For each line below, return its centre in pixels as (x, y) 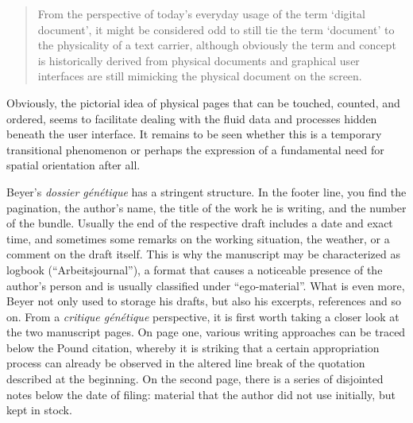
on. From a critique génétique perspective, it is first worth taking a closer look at (203, 316)
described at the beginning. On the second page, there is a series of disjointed (195, 379)
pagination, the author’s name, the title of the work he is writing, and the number (206, 207)
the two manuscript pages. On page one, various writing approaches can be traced (206, 332)
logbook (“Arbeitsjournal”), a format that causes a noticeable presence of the (195, 269)
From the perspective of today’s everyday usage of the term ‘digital (201, 14)
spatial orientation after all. (73, 165)
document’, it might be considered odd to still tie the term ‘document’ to (216, 29)
